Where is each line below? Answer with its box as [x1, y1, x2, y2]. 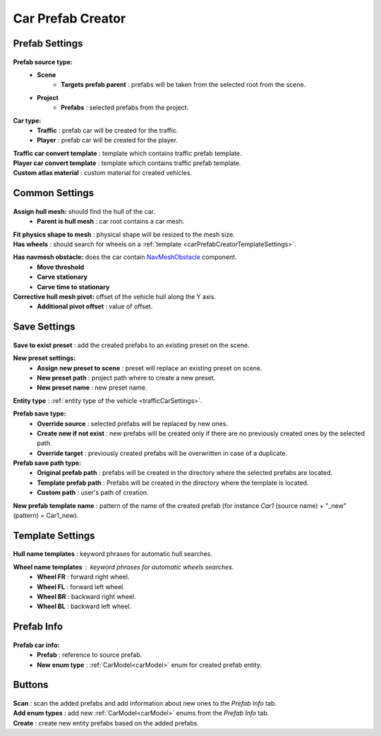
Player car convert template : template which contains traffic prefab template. [13, 159, 241, 167]
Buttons [13, 679, 49, 691]
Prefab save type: [13, 409, 66, 418]
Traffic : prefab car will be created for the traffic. [37, 126, 179, 134]
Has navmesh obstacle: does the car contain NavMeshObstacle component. [13, 253, 237, 261]
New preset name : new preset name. [37, 383, 147, 392]
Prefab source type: [13, 57, 73, 66]
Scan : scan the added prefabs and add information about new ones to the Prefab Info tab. [13, 699, 277, 707]
